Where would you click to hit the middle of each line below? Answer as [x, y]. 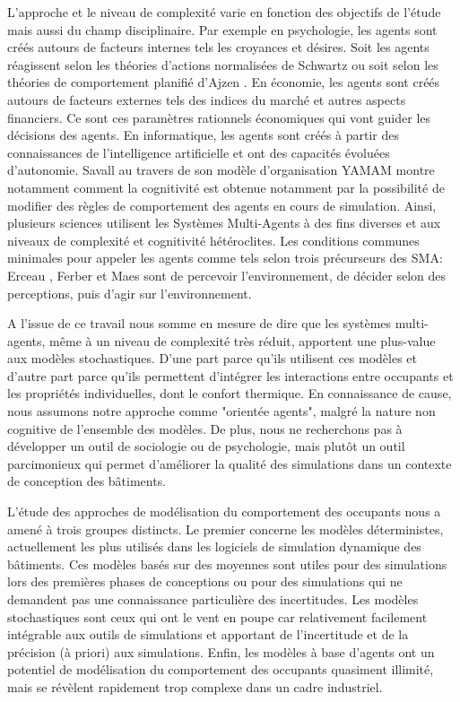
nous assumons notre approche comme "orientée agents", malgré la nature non [221, 411]
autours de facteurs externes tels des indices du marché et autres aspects [207, 99]
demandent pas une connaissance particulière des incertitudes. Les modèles [213, 599]
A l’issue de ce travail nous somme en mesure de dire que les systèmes [200, 323]
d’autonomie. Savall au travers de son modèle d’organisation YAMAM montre [221, 170]
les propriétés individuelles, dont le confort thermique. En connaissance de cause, [230, 393]
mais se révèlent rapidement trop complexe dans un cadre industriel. [195, 686]
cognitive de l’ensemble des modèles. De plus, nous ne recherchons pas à [205, 428]
